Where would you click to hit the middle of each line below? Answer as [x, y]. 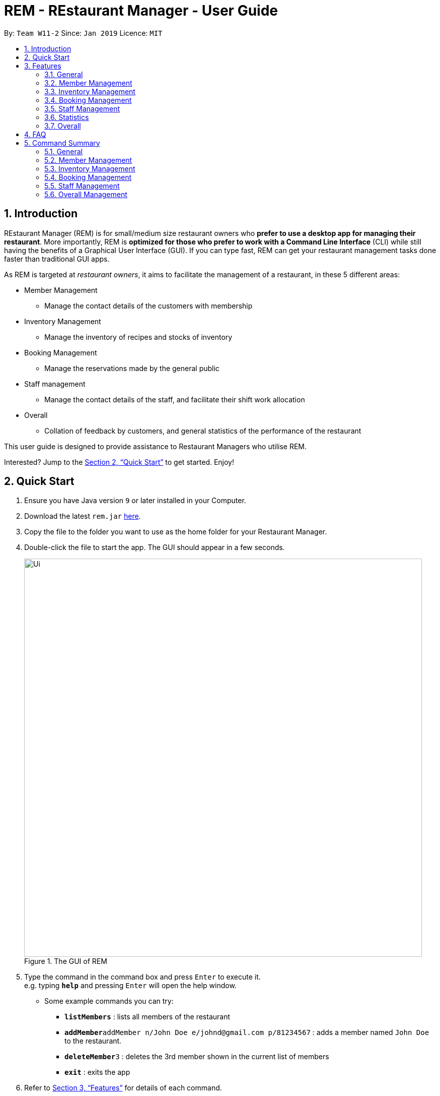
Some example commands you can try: [109, 1001]
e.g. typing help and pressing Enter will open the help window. [130, 986]
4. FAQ [35, 134]
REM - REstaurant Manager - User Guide [141, 11]
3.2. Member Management [88, 83]
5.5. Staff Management [82, 186]
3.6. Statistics [67, 117]
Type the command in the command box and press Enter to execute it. [142, 977]
